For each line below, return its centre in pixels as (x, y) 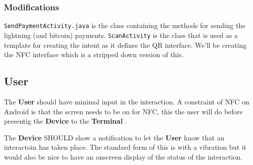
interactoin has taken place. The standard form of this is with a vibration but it (125, 147)
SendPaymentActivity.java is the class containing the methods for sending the (125, 25)
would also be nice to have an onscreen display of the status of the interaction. (123, 156)
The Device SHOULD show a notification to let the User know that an (114, 137)
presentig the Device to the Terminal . (66, 121)
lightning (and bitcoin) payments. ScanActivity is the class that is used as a (121, 35)
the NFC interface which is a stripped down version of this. (94, 54)
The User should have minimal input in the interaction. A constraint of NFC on (127, 101)
